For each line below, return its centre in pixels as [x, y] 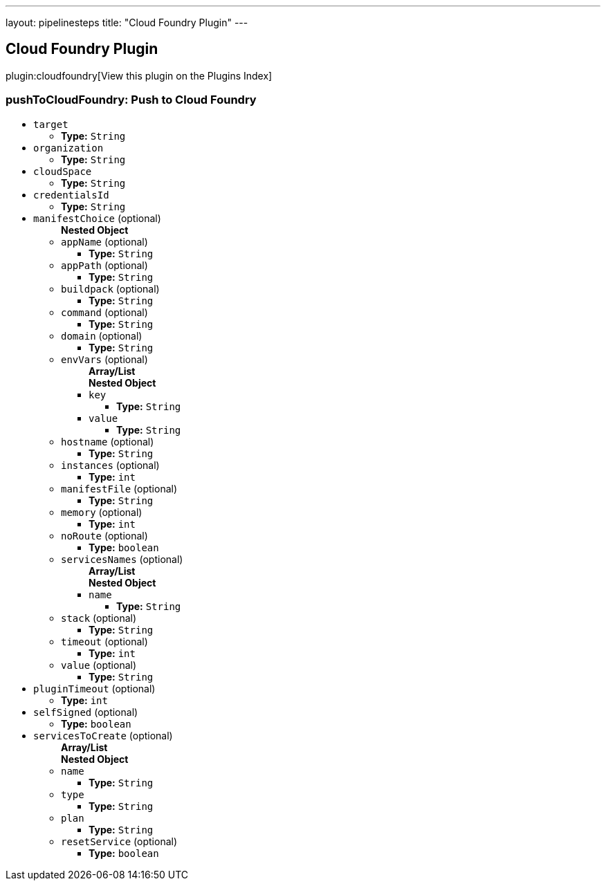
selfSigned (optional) [86, 712]
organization [68, 148]
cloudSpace [63, 171]
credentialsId [71, 195]
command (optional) [104, 312]
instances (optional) [110, 465]
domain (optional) [102, 335]
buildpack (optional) [110, 288]
